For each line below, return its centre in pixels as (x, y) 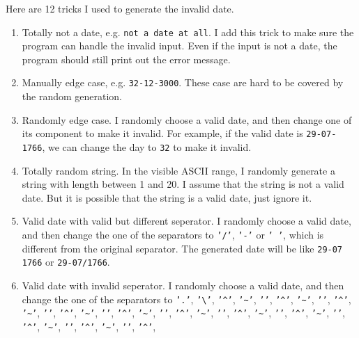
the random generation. (72, 96)
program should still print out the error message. (126, 59)
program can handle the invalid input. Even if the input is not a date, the (179, 46)
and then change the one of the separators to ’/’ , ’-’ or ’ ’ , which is (173, 234)
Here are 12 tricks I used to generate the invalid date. (120, 8)
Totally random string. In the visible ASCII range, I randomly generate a (178, 170)
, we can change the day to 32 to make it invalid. (147, 146)
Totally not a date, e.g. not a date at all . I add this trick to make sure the (188, 32)
